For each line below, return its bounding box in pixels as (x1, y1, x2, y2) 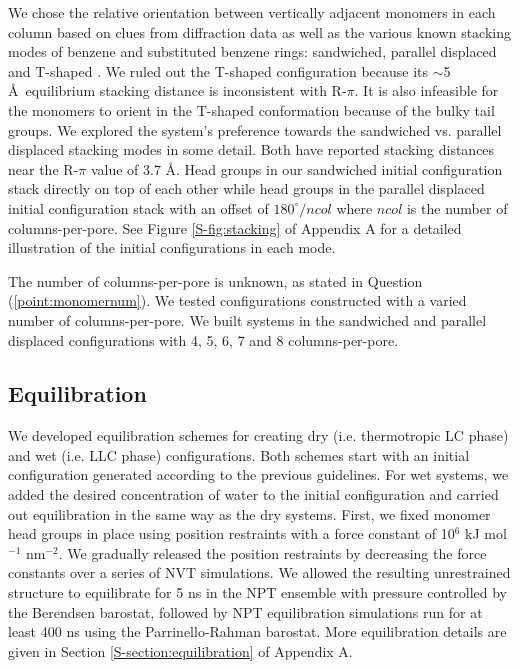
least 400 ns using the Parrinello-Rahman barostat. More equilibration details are (8, 621, 507, 642)
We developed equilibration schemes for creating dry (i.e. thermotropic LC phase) (8, 425, 509, 446)
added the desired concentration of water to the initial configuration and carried (8, 484, 499, 505)
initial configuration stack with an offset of (8, 197, 269, 218)
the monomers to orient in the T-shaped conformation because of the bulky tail (8, 99, 495, 120)
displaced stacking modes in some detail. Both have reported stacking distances (8, 139, 495, 160)
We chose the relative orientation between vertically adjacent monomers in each (8, 2, 496, 22)
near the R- (8, 158, 79, 179)
